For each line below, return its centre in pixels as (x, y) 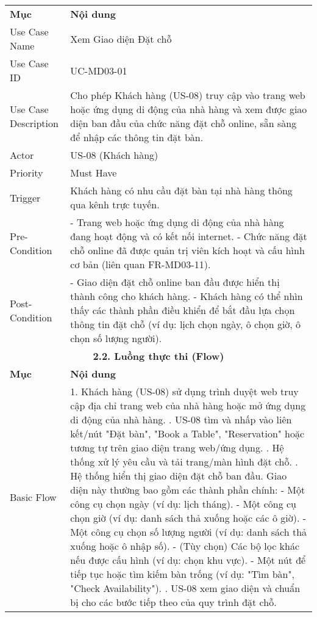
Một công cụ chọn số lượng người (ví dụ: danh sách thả (189, 532)
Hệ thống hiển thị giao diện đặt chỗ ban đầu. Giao (179, 476)
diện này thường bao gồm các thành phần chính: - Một (188, 490)
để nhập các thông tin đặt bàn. (137, 137)
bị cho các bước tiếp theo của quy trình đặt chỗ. (173, 602)
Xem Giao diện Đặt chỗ (121, 38)
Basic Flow (33, 497)
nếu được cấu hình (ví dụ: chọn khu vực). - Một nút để (188, 560)
